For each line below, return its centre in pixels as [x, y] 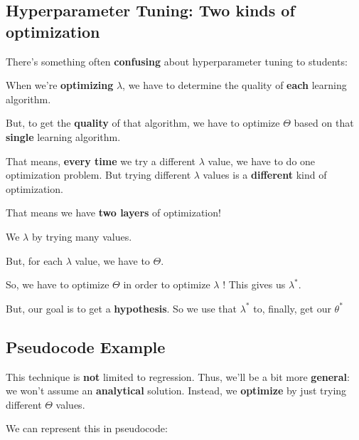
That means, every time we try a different [101, 161]
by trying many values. [82, 236]
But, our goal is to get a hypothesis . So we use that [122, 308]
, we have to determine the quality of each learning [235, 85]
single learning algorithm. [63, 136]
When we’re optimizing [60, 85]
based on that [324, 123]
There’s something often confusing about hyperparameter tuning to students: [177, 61]
